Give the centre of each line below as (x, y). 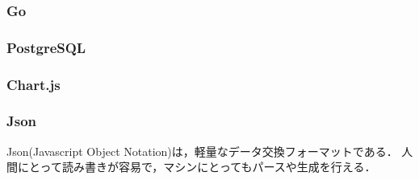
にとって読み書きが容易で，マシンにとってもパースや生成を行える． (197, 167)
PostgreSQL (46, 47)
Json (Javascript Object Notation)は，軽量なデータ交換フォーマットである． (202, 151)
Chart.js (34, 84)
